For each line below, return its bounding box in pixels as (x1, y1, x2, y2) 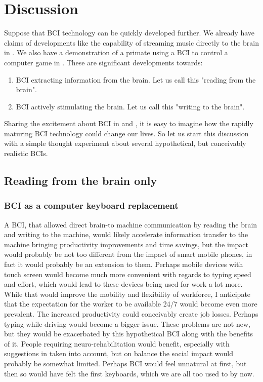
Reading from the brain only (4, 173, 157, 188)
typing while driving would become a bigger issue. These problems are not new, (4, 318, 250, 329)
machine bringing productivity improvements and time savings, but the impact (4, 239, 248, 249)
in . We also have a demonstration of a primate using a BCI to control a (4, 47, 228, 58)
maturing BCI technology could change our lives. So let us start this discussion (4, 128, 249, 138)
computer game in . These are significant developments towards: (4, 57, 203, 67)
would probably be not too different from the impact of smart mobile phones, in (4, 249, 252, 259)
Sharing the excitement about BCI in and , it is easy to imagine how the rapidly (4, 118, 253, 129)
